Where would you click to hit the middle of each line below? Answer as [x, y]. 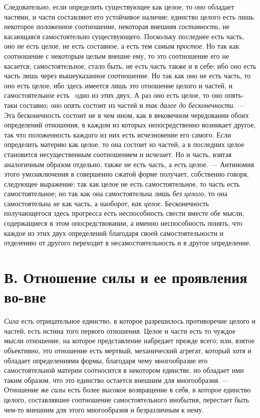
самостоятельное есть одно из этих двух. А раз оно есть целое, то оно [113, 95]
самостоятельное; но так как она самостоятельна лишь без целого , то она [116, 193]
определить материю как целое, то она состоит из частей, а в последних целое [124, 144]
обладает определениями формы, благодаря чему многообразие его [106, 360]
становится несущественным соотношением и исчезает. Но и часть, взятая [118, 154]
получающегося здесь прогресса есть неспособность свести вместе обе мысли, [124, 213]
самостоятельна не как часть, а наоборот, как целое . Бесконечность [106, 203]
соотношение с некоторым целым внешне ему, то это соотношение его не [117, 55]
